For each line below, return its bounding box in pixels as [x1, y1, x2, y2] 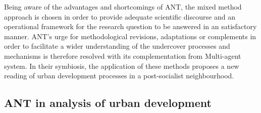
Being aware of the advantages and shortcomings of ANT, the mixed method [4, 2, 242, 12]
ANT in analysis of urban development [4, 95, 212, 110]
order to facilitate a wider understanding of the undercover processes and [4, 41, 230, 51]
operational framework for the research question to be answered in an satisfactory [4, 21, 257, 32]
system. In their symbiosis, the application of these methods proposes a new [4, 60, 239, 71]
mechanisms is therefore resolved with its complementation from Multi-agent [4, 50, 241, 61]
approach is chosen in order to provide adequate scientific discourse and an [4, 11, 235, 22]
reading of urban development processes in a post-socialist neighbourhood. [4, 70, 234, 81]
